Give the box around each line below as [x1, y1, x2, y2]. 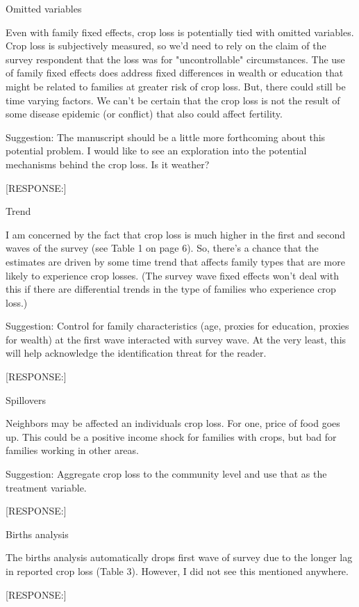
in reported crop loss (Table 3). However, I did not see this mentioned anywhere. [6, 564, 349, 578]
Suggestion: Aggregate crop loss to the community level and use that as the [6, 467, 327, 481]
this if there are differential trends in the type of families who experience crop [6, 282, 336, 296]
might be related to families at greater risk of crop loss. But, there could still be [6, 79, 346, 93]
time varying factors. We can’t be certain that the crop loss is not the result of [6, 92, 340, 107]
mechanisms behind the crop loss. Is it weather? [6, 156, 210, 171]
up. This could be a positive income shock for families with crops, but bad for [6, 429, 337, 444]
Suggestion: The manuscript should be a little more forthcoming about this [6, 129, 326, 144]
